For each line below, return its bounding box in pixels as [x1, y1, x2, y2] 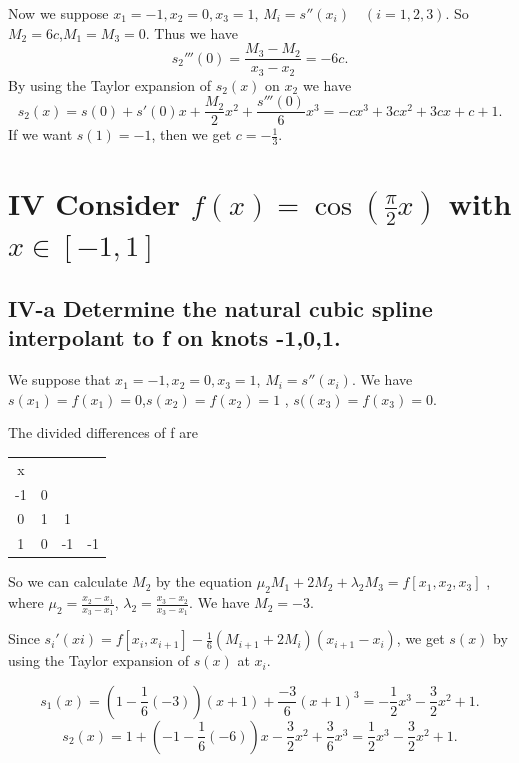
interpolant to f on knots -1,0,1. [8, 322, 341, 353]
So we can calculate [8, 571, 128, 592]
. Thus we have [145, 22, 238, 43]
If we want [8, 124, 73, 145]
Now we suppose [8, 3, 109, 23]
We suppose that [8, 369, 111, 390]
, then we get [151, 124, 232, 145]
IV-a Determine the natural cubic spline [8, 292, 433, 323]
